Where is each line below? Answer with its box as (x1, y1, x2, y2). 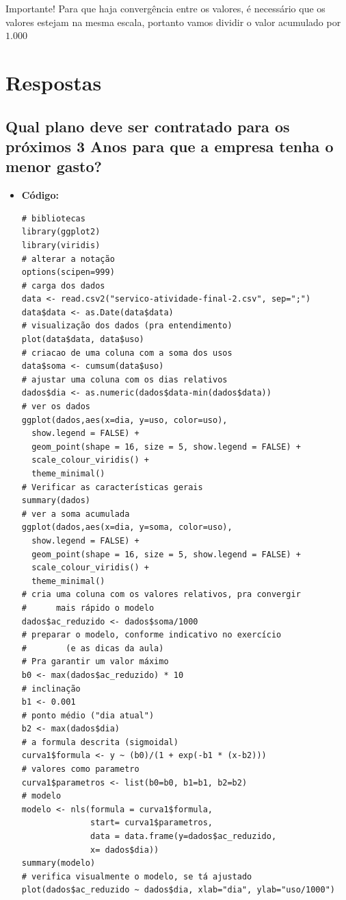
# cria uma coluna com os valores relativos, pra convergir (21, 589, 301, 600)
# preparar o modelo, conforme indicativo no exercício (21, 630, 282, 640)
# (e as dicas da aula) (21, 643, 164, 653)
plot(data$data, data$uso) (21, 335, 144, 345)
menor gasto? (5, 156, 102, 177)
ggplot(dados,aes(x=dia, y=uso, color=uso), (21, 415, 228, 425)
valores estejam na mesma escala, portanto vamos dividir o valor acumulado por (5, 14, 341, 29)
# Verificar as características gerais (21, 482, 203, 492)
